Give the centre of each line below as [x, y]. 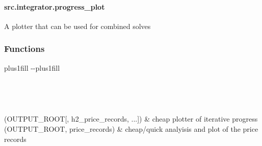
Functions [24, 49]
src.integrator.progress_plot [55, 6]
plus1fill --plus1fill [32, 67]
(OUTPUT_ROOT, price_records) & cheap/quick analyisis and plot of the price [131, 128]
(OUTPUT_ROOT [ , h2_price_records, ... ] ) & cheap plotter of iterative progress [131, 119]
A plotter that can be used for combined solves [77, 26]
